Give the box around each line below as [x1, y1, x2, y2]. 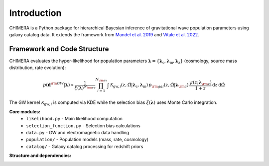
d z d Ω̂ [212, 82, 225, 88]
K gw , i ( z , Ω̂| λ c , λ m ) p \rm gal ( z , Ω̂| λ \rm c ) [110, 82, 189, 89]
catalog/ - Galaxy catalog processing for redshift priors [26, 143, 143, 149]
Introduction [9, 7, 62, 18]
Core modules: [9, 108, 41, 114]
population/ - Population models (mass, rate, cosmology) [26, 137, 149, 143]
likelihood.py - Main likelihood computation [26, 116, 123, 122]
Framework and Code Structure [9, 45, 109, 53]
